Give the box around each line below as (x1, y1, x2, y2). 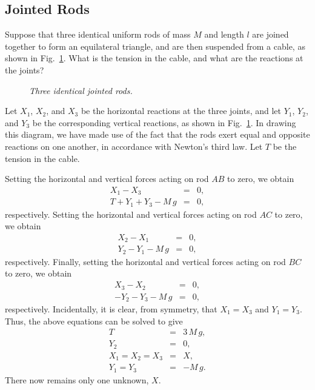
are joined (252, 28, 289, 41)
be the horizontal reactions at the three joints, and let (81, 104, 281, 117)
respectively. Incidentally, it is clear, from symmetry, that (5, 303, 217, 315)
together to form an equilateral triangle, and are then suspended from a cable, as (5, 39, 305, 52)
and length (204, 28, 244, 41)
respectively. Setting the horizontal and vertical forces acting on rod (5, 207, 257, 220)
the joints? (5, 63, 44, 76)
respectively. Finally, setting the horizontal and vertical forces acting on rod (5, 255, 286, 267)
